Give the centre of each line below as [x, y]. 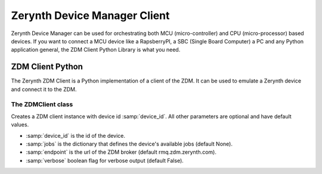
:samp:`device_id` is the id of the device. [75, 135]
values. [20, 125]
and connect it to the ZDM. [44, 89]
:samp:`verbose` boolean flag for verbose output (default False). [105, 160]
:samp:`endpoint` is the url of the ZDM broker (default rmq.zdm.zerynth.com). [121, 152]
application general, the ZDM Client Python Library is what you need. [96, 50]
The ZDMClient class [42, 105]
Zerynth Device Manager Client [90, 15]
